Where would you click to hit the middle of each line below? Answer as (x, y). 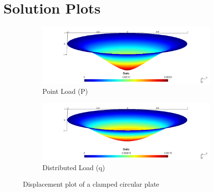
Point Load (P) (65, 91)
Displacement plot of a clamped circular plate (91, 183)
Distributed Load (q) (74, 167)
